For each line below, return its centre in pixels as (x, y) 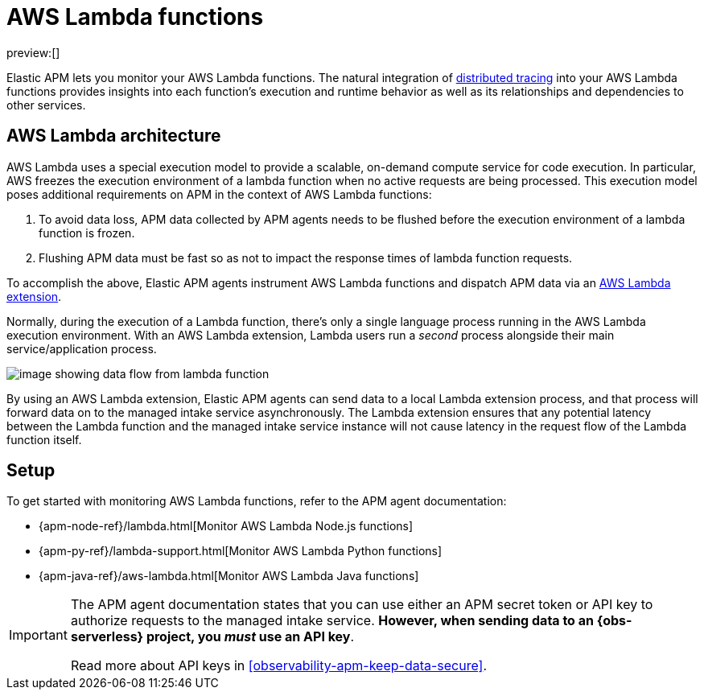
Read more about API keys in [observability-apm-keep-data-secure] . (279, 666)
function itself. (44, 439)
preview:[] (33, 52)
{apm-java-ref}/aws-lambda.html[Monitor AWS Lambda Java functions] (229, 576)
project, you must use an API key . (250, 637)
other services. (46, 105)
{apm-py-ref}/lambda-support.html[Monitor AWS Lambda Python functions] (241, 551)
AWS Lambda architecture (114, 136)
